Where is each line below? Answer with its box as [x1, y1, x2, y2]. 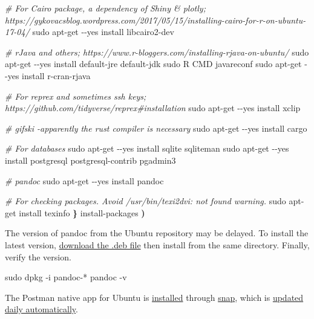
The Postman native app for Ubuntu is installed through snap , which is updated [5, 291, 304, 303]
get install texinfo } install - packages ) [5, 206, 145, 219]
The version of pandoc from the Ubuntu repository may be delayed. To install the [5, 227, 309, 239]
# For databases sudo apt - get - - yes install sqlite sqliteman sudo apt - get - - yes [5, 142, 289, 155]
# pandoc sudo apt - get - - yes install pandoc [5, 174, 164, 187]
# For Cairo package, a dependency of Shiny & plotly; [5, 2, 206, 14]
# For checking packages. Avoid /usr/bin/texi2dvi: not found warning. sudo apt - [5, 195, 304, 207]
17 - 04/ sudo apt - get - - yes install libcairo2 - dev [5, 25, 174, 38]
